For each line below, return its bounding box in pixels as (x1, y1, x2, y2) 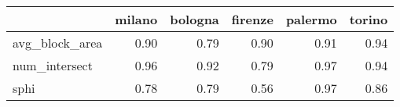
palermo (285, 10, 337, 28)
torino (349, 10, 388, 28)
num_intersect (13, 56, 93, 74)
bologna (170, 10, 219, 28)
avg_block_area (13, 34, 103, 52)
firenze (231, 10, 273, 28)
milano (115, 10, 158, 28)
